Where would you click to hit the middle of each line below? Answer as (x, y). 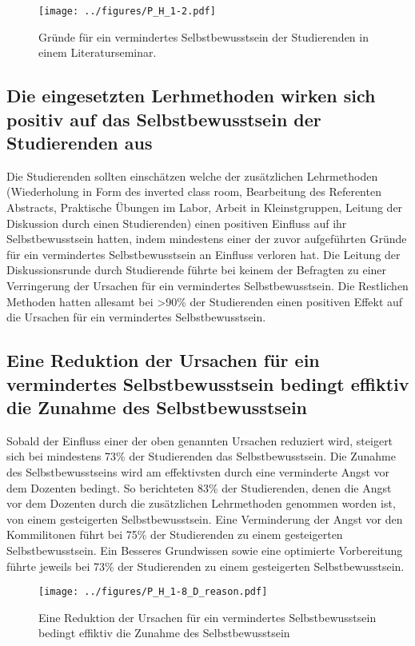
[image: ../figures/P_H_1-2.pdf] (127, 11)
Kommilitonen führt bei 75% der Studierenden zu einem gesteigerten (175, 534)
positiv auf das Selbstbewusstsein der (164, 119)
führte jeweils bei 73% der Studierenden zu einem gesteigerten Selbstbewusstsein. (206, 566)
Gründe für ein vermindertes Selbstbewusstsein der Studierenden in (204, 36)
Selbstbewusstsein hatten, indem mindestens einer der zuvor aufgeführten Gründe (207, 239)
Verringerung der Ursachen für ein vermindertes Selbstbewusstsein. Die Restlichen (207, 285)
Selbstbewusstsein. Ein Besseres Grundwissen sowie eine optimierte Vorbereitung (205, 550)
